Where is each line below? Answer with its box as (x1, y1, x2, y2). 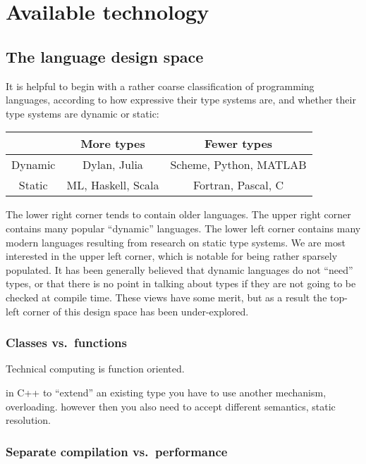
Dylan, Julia (83, 156, 143, 173)
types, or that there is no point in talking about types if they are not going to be (6, 276, 356, 291)
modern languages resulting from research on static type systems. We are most (6, 234, 346, 249)
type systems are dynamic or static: (6, 106, 159, 120)
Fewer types (204, 135, 273, 152)
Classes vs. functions (6, 334, 127, 351)
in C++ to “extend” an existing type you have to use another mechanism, (6, 384, 327, 399)
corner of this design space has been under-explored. (23, 303, 249, 318)
